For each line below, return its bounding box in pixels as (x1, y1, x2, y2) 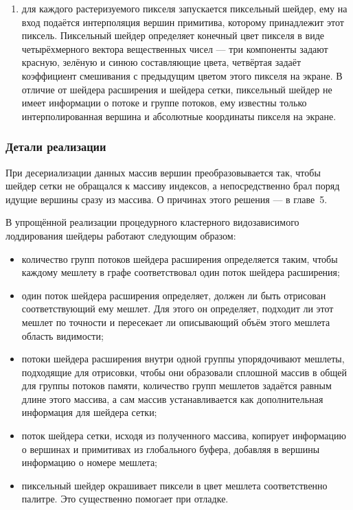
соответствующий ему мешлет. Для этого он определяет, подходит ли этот (21, 301, 334, 316)
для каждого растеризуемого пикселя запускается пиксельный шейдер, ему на (21, 1, 348, 15)
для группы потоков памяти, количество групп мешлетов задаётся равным (21, 378, 332, 393)
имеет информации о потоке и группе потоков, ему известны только (21, 95, 307, 110)
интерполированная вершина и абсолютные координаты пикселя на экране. (21, 108, 337, 123)
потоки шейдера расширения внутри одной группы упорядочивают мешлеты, (21, 351, 345, 366)
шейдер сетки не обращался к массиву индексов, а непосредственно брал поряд (5, 178, 340, 193)
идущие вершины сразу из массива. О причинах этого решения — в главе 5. (5, 192, 328, 206)
